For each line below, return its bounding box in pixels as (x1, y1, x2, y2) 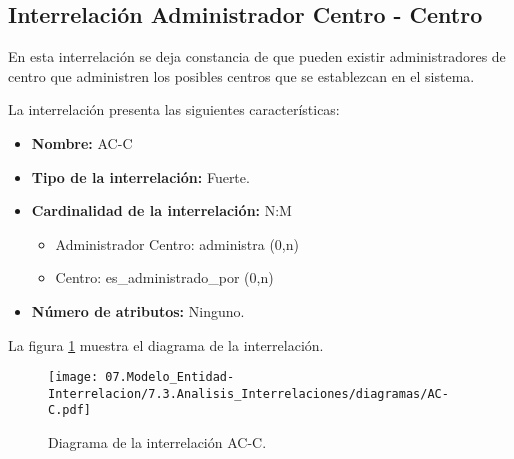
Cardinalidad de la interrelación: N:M (31, 200, 292, 221)
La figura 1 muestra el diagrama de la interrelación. (8, 334, 324, 355)
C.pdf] (48, 403, 91, 418)
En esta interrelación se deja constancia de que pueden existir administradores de (8, 46, 506, 67)
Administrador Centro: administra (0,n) (55, 233, 299, 254)
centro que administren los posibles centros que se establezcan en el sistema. (8, 65, 475, 86)
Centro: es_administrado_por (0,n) (55, 267, 274, 288)
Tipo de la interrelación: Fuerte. (31, 166, 250, 187)
